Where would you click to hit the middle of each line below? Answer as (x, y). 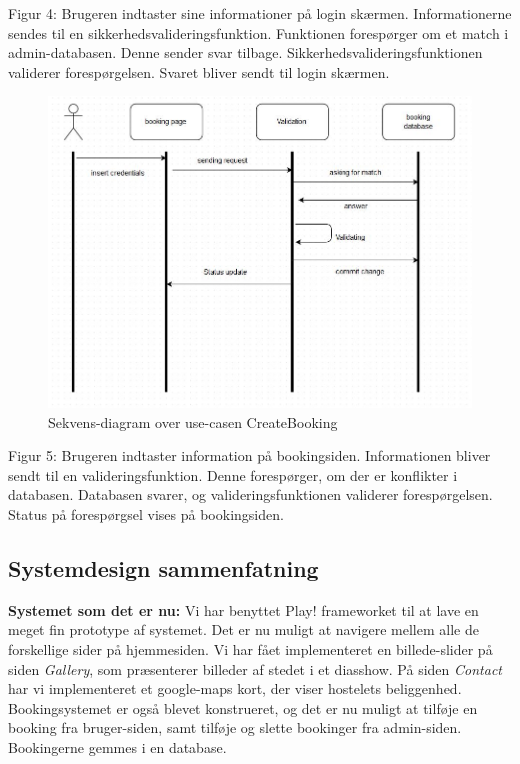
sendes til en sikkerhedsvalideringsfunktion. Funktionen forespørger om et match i (258, 32)
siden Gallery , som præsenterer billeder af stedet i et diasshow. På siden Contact (255, 668)
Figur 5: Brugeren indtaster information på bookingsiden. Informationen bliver (249, 455)
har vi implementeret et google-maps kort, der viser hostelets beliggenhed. (235, 688)
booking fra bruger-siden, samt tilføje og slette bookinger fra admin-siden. (235, 727)
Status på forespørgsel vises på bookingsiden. (146, 513)
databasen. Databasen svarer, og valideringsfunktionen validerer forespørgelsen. (250, 494)
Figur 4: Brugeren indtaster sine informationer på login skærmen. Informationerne (260, 13)
